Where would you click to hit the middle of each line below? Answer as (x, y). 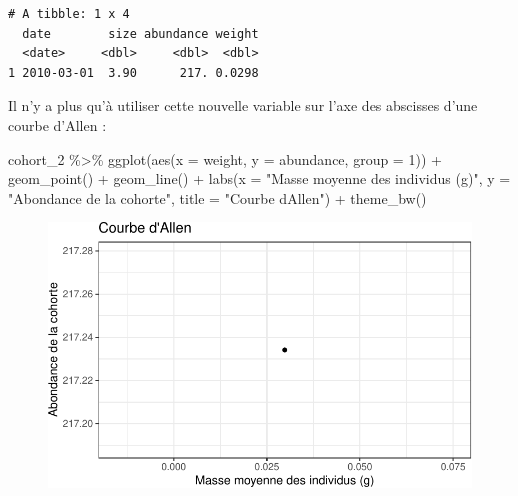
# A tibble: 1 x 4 (69, 14)
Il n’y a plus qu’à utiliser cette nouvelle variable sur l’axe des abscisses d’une (243, 105)
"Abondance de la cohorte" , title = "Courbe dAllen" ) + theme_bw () (217, 197)
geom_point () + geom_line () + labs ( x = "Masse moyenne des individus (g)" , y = (259, 178)
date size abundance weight (140, 33)
